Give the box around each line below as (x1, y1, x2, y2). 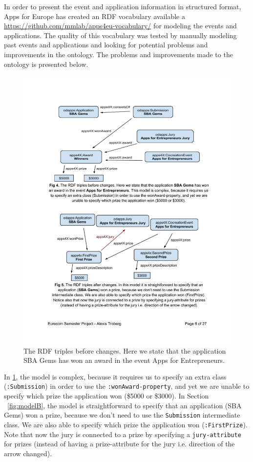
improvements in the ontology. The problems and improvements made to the (4, 49, 233, 59)
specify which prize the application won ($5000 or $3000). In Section (4, 391, 209, 401)
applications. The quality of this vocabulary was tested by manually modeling (4, 30, 237, 40)
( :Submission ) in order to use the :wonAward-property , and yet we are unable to (4, 381, 250, 391)
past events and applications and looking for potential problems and (4, 40, 208, 50)
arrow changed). (4, 448, 52, 458)
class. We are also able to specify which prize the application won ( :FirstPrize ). (4, 419, 248, 429)
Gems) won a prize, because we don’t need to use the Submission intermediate (4, 410, 240, 420)
